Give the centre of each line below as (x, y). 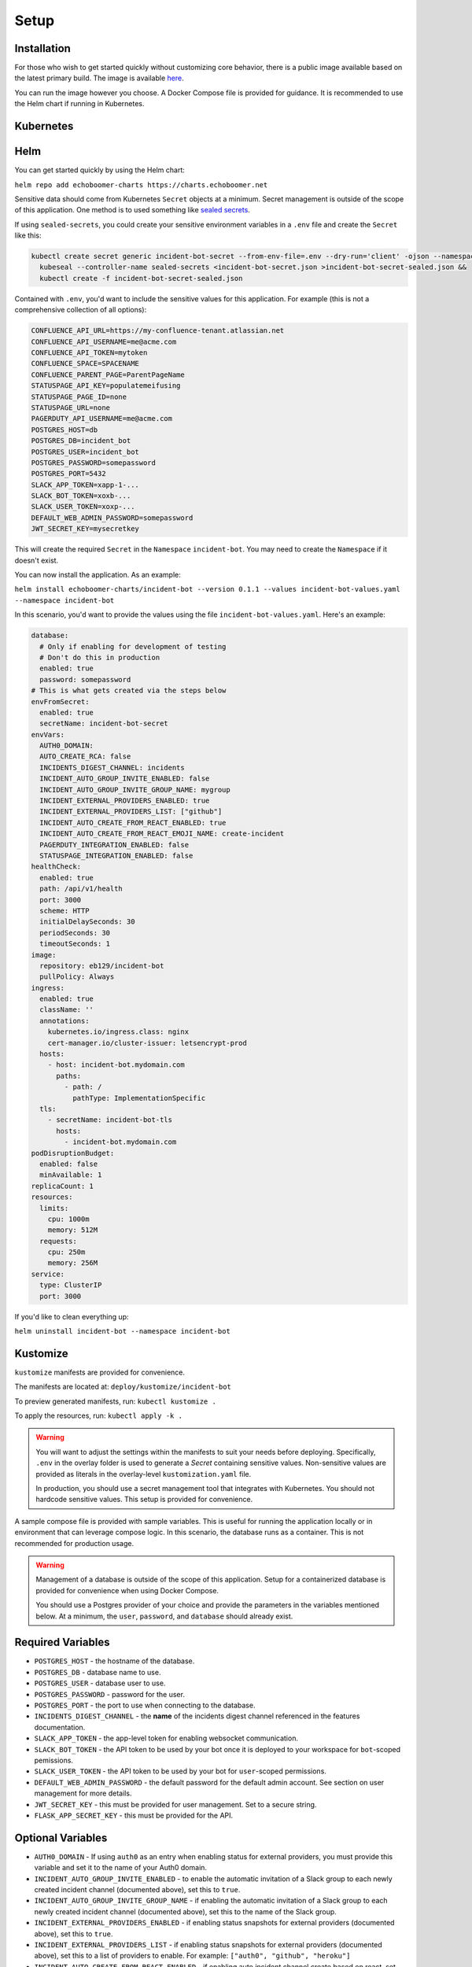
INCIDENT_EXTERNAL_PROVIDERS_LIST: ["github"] (131, 812)
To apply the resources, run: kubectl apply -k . (98, 1415)
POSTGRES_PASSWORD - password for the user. (109, 1694)
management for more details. (83, 1793)
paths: (69, 1076)
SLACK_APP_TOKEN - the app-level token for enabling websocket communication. (166, 1738)
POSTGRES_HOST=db (65, 430)
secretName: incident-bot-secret (104, 723)
